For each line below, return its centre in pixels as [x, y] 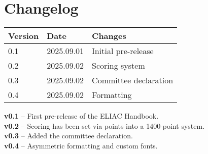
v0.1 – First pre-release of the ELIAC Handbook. [81, 116]
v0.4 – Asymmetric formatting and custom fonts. [81, 145]
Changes [109, 36]
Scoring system [118, 66]
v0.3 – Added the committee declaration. [68, 136]
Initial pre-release [123, 51]
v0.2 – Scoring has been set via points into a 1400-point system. [105, 125]
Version [24, 36]
